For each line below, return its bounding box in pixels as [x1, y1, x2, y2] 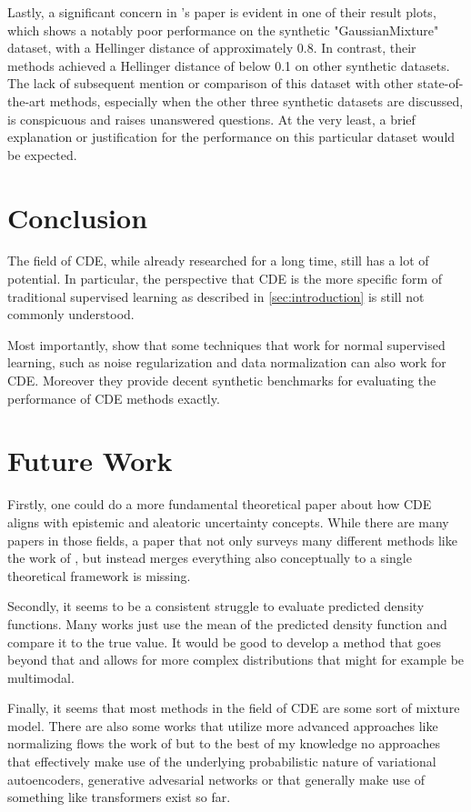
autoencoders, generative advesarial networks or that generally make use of [7, 769, 426, 788]
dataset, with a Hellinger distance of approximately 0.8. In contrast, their [7, 38, 416, 57]
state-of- [417, 74, 464, 93]
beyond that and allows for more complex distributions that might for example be [7, 650, 465, 669]
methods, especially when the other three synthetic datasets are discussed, [49, 91, 464, 110]
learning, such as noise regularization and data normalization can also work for [7, 353, 446, 372]
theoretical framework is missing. [7, 566, 191, 585]
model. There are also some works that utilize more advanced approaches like [7, 716, 438, 735]
